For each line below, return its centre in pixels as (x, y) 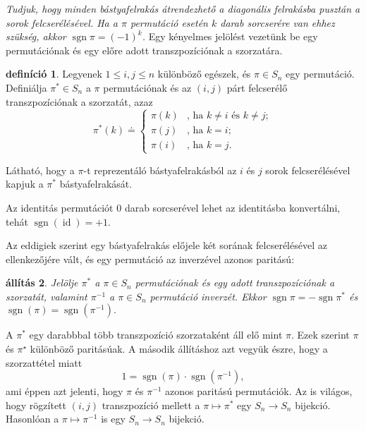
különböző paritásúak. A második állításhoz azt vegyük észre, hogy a (179, 349)
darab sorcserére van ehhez (277, 22)
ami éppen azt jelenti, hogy (65, 391)
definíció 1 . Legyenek (54, 74)
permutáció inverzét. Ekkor (208, 296)
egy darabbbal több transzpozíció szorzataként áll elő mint (156, 335)
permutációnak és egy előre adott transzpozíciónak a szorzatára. (144, 50)
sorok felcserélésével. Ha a (62, 22)
